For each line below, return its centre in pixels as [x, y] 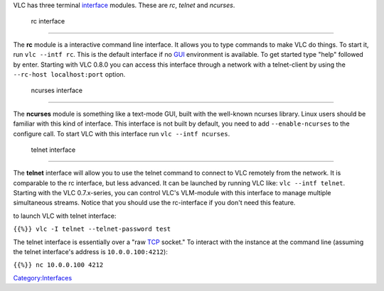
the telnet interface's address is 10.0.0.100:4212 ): [91, 252]
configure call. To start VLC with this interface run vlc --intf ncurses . [122, 133]
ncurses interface [57, 90]
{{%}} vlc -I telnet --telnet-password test [92, 229]
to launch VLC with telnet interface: [65, 216]
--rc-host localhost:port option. [69, 74]
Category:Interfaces [43, 278]
